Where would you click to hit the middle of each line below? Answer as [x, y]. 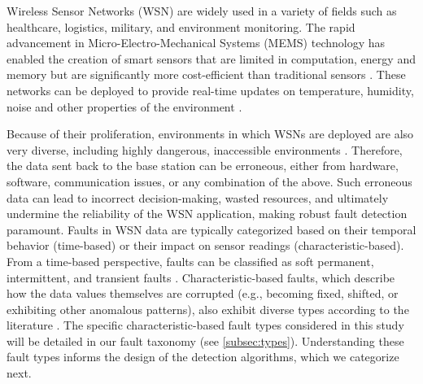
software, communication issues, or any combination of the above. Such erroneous [209, 181]
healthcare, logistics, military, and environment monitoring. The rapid [181, 26]
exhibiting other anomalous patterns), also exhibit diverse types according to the [208, 309]
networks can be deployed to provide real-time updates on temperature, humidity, [210, 90]
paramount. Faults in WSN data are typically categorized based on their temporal [211, 229]
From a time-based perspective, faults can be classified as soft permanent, [190, 261]
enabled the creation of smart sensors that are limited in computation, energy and [211, 58]
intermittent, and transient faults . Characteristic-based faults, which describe [201, 277]
